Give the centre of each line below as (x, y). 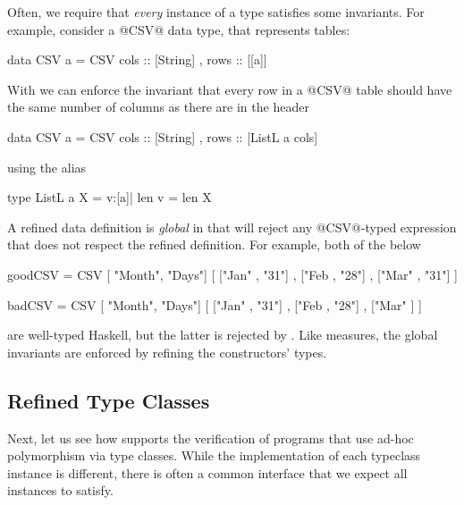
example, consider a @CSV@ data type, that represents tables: (179, 29)
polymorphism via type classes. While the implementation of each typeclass (214, 455)
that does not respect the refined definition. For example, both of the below (214, 244)
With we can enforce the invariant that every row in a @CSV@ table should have (230, 89)
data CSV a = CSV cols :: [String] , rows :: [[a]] (137, 59)
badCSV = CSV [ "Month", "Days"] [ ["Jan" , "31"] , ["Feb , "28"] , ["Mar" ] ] (215, 304)
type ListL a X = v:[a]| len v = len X (110, 197)
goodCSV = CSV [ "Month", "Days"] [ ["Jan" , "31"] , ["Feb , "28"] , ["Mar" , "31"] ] (232, 274)
